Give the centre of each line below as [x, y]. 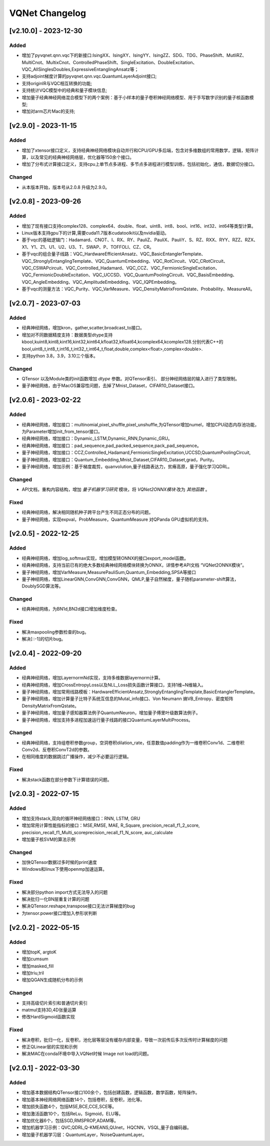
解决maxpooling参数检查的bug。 [55, 632]
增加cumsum [35, 959]
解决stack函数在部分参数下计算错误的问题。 [67, 779]
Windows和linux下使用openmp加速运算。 [64, 869]
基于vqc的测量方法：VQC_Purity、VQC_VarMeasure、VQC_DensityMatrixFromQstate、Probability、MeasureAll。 [138, 289]
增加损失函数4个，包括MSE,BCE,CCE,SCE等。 [69, 1106]
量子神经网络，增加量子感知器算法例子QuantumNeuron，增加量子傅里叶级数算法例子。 [111, 713]
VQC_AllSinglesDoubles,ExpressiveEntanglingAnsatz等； [80, 70]
